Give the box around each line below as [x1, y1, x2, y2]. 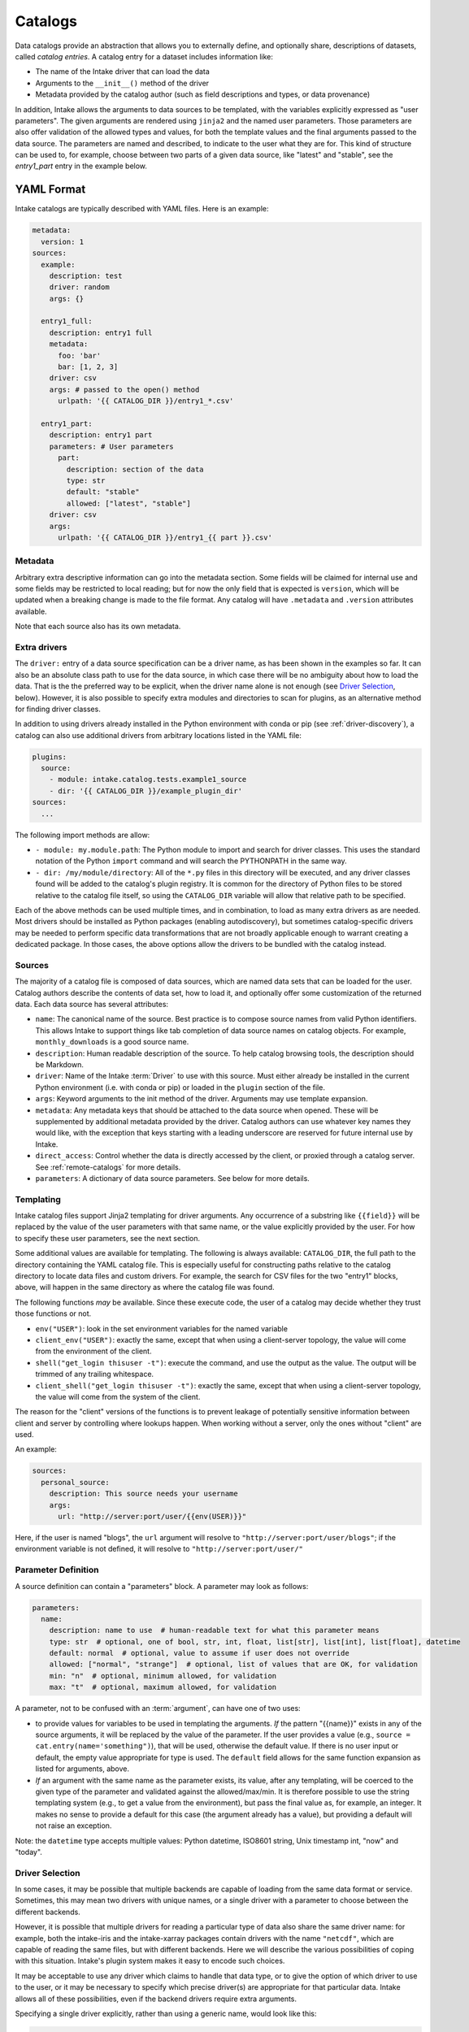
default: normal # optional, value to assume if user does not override [49, 1648, 350, 1658]
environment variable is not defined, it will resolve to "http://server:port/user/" [15, 1544, 304, 1554]
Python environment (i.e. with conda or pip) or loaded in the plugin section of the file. [35, 1082, 325, 1092]
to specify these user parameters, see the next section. [15, 1233, 201, 1243]
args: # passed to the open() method [49, 384, 200, 394]
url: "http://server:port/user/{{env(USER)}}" [58, 1512, 247, 1521]
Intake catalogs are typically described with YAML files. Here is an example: [15, 204, 269, 214]
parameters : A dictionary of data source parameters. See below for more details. [35, 1173, 310, 1183]
